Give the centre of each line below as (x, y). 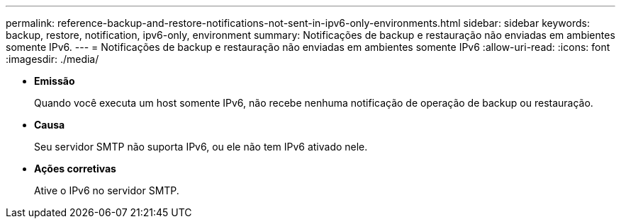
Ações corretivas (75, 169)
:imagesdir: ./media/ (52, 59)
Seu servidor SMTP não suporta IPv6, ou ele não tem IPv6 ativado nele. (201, 147)
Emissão (55, 81)
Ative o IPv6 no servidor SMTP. (107, 190)
